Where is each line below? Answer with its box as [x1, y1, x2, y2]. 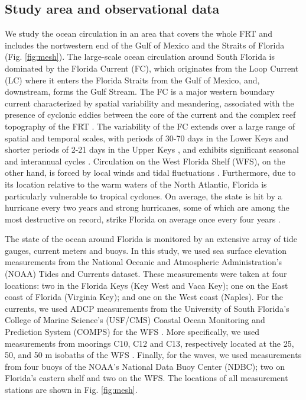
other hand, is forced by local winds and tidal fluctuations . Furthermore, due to [5, 166, 296, 179]
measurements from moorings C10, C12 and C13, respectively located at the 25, [5, 337, 294, 349]
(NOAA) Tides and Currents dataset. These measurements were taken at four [5, 267, 287, 280]
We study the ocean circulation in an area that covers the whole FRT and [5, 27, 272, 40]
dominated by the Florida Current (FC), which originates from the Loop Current [5, 62, 299, 74]
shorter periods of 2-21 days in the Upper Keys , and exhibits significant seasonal [5, 143, 299, 156]
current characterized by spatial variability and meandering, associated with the [5, 96, 294, 109]
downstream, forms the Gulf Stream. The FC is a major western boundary [5, 85, 275, 98]
